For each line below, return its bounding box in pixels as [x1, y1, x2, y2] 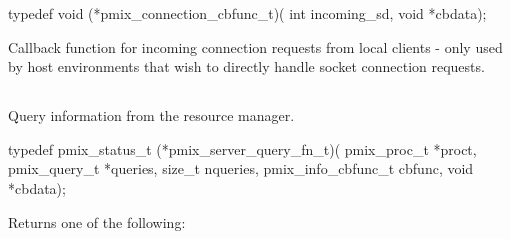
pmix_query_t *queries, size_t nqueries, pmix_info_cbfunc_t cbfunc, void [8, 158, 474, 179]
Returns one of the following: [8, 211, 186, 232]
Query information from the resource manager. [8, 105, 295, 126]
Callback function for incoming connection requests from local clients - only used [8, 36, 503, 57]
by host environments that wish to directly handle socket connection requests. [8, 56, 485, 77]
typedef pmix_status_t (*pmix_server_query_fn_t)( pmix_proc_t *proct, [8, 138, 477, 159]
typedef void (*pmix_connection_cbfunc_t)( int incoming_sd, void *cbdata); [8, 3, 487, 23]
